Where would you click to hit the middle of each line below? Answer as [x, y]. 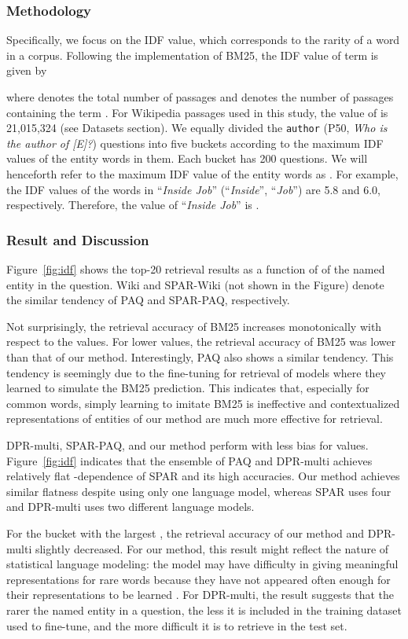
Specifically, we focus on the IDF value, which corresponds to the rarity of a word [203, 40]
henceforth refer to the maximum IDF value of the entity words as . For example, [202, 174]
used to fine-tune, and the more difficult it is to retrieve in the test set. [177, 625]
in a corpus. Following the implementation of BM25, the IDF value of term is [193, 55]
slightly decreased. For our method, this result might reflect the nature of [212, 548]
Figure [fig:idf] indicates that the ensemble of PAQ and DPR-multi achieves [189, 460]
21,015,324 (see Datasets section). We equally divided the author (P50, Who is [197, 128]
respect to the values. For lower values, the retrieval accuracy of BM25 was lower [201, 342]
